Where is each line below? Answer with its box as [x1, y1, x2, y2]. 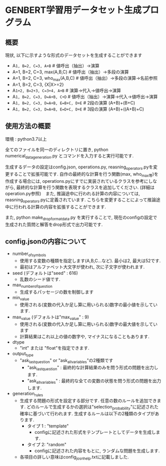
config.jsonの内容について [5, 237, 87, 246]
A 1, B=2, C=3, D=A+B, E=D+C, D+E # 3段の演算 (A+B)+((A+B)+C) [12, 106, 145, 112]
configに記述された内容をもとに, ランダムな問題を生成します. [34, 448, 160, 454]
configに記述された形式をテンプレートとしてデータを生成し [34, 429, 156, 435]
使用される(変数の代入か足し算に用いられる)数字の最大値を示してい [19, 321, 158, 327]
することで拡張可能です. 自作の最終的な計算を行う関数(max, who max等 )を [9, 171, 159, 178]
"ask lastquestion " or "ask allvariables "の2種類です [19, 358, 113, 364]
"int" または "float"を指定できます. [19, 345, 90, 351]
